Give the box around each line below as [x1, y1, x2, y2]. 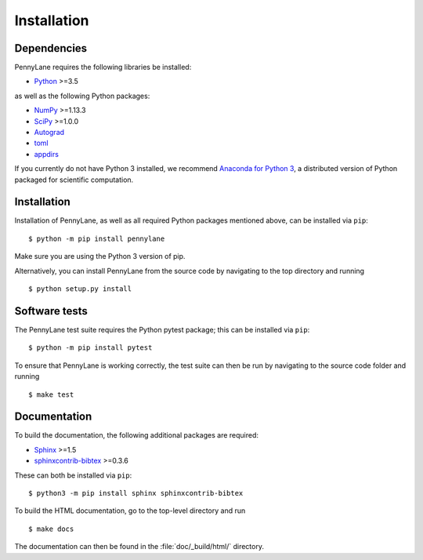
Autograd [34, 128, 65, 137]
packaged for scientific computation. [14, 175, 134, 184]
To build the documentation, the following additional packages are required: [14, 431, 258, 440]
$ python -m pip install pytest [28, 344, 153, 352]
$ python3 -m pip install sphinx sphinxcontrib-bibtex [28, 489, 244, 497]
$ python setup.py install [28, 285, 132, 293]
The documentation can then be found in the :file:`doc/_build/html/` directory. [14, 542, 264, 551]
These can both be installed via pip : [14, 471, 132, 480]
